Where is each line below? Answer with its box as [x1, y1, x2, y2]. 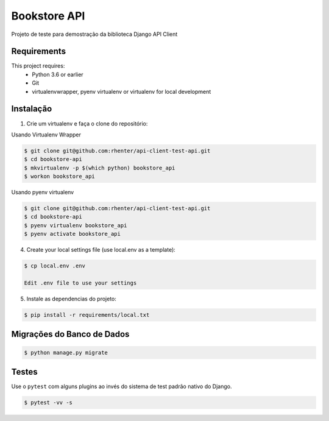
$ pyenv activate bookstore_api [24, 230, 121, 238]
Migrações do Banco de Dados [11, 329, 130, 339]
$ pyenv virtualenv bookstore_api [24, 222, 127, 228]
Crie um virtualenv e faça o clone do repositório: [26, 119, 148, 127]
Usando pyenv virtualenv [11, 189, 74, 196]
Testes [11, 366, 38, 377]
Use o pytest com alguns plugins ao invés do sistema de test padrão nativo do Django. [11, 383, 232, 390]
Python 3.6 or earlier [32, 71, 83, 78]
